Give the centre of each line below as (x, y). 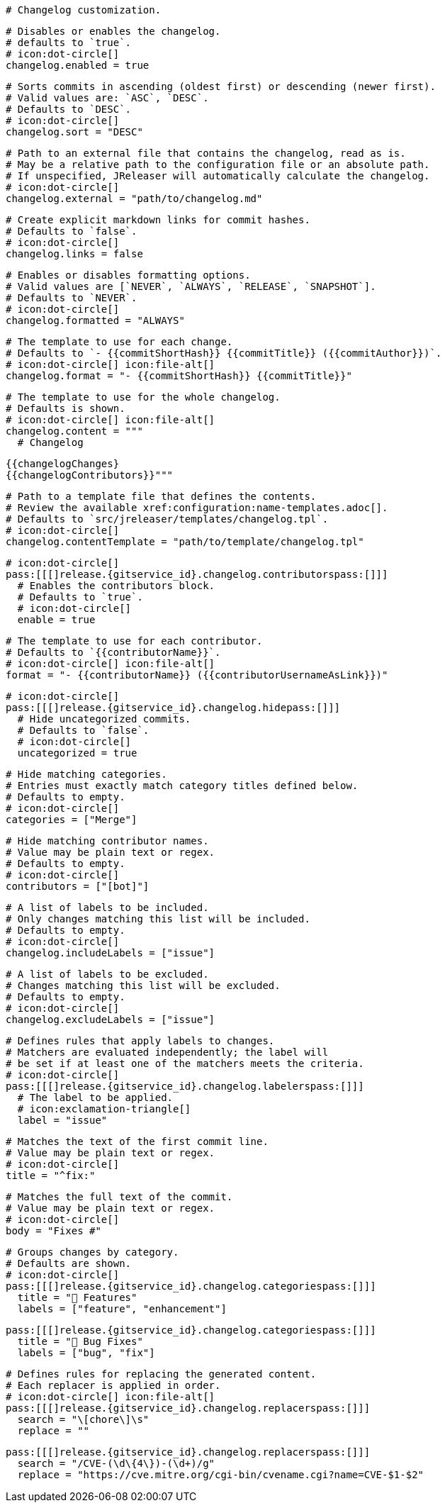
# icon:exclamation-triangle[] (104, 1109)
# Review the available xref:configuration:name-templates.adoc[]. (197, 508)
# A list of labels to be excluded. (107, 974)
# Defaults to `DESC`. (69, 109)
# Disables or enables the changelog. (113, 31)
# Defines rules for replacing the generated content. (161, 1374)
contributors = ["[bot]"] (78, 886)
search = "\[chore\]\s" (83, 1419)
